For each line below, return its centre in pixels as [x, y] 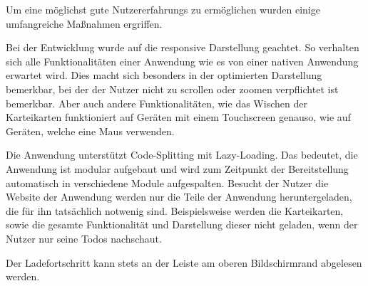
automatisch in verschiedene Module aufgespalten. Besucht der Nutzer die [167, 182]
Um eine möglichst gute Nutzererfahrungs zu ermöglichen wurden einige [163, 9]
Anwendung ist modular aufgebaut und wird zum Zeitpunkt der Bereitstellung [177, 168]
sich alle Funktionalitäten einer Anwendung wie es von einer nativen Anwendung [182, 61]
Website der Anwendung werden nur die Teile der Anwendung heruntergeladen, [179, 197]
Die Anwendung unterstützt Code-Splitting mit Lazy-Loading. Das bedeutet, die [182, 155]
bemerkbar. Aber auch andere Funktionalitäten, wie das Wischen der [157, 103]
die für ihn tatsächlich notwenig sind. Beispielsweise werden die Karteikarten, [175, 210]
